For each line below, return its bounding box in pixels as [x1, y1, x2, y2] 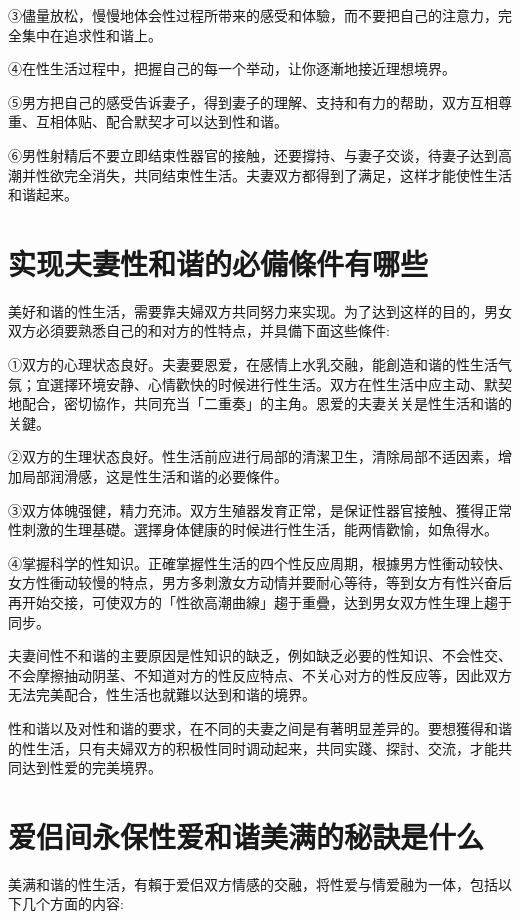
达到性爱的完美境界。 [21, 757, 162, 778]
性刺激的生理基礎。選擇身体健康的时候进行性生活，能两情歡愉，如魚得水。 [8, 519, 498, 540]
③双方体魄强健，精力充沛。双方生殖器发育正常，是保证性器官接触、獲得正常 [8, 499, 512, 520]
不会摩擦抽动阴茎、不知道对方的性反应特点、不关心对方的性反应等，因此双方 [8, 664, 512, 685]
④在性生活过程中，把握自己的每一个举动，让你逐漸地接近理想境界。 [8, 58, 456, 79]
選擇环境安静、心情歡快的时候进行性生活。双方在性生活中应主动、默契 [49, 373, 512, 394]
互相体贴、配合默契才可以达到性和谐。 [35, 111, 288, 132]
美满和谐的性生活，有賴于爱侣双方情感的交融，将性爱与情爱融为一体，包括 [8, 873, 498, 894]
